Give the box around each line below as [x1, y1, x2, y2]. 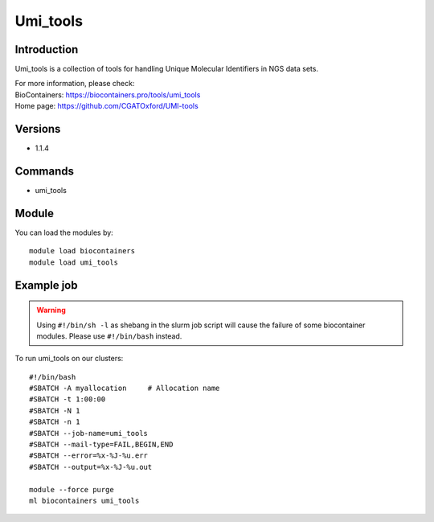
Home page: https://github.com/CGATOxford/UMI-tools [14, 101, 199, 111]
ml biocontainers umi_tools [29, 496, 140, 505]
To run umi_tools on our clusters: [14, 354, 124, 364]
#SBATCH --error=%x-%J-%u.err [29, 451, 149, 460]
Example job [14, 278, 78, 292]
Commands [14, 164, 75, 178]
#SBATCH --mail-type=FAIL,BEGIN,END [29, 440, 174, 450]
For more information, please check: [14, 79, 135, 88]
